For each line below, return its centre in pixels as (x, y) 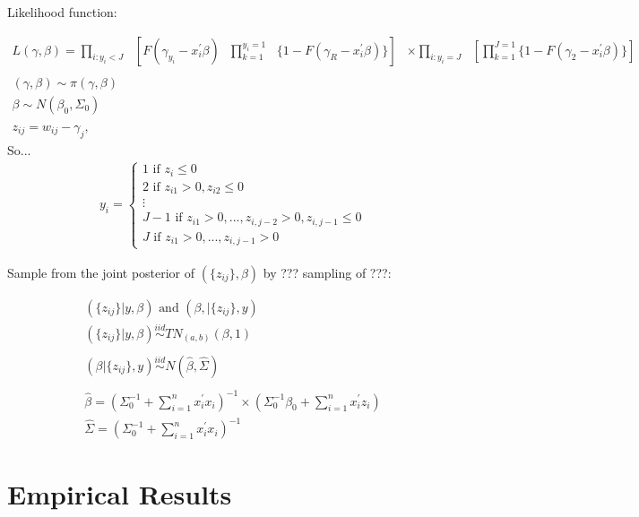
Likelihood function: (62, 12)
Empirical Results (120, 494)
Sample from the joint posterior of (101, 272)
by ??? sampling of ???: (327, 272)
